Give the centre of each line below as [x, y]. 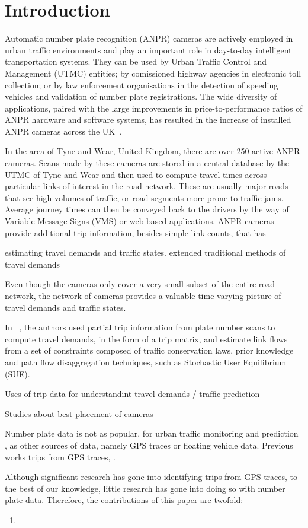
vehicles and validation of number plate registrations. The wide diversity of [141, 96]
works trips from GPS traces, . [60, 457]
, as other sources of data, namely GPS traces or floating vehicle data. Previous [149, 445]
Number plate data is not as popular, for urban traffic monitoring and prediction [152, 433]
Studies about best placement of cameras [79, 413]
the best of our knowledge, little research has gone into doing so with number [145, 488]
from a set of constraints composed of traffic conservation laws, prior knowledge [149, 350]
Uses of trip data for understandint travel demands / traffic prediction [132, 394]
